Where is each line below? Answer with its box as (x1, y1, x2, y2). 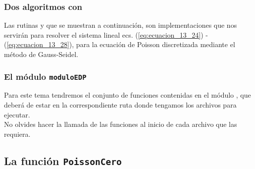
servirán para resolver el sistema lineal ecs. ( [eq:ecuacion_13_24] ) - (4, 29, 208, 40)
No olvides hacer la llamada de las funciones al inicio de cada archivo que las (4, 119, 237, 129)
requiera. (4, 128, 31, 139)
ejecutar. (4, 109, 30, 119)
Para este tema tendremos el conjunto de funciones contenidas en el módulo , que (4, 90, 251, 100)
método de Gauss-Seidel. (4, 49, 78, 59)
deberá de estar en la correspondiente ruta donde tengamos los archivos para (4, 99, 237, 110)
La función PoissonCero (4, 153, 122, 168)
